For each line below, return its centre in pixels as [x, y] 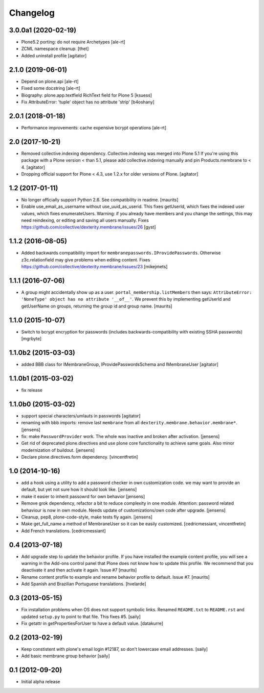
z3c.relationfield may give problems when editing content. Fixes [86, 259]
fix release [32, 390]
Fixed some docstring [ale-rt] [51, 88]
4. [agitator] [33, 167]
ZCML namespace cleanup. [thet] [55, 49]
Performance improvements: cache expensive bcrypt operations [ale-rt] [94, 128]
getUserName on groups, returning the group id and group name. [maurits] [97, 306]
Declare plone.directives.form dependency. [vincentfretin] [80, 457]
